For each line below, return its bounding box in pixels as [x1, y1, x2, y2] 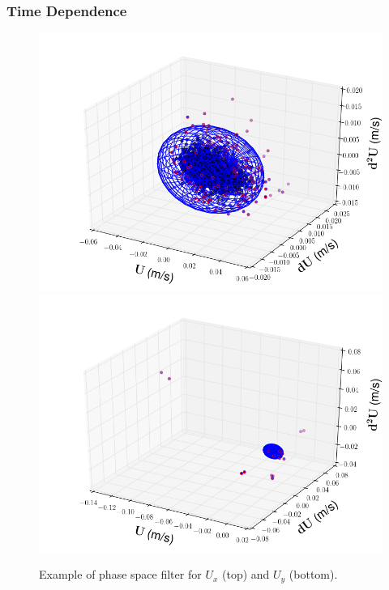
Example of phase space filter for [39, 566, 202, 583]
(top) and [221, 566, 270, 583]
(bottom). [289, 566, 338, 583]
